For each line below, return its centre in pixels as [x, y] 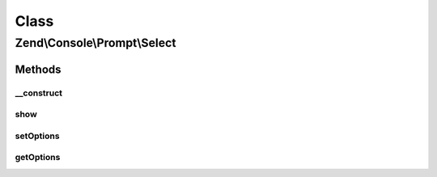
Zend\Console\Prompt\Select [95, 43]
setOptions [37, 136]
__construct [39, 93]
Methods [38, 69]
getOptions [38, 158]
